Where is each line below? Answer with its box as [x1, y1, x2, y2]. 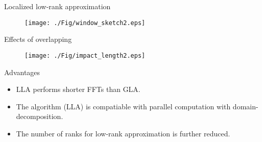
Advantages [4, 66, 40, 77]
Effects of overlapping [4, 34, 72, 44]
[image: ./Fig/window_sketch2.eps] [25, 19, 146, 27]
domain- [232, 101, 258, 111]
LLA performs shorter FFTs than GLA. [16, 84, 140, 94]
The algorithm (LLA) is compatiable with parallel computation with [16, 101, 231, 111]
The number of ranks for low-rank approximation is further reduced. [16, 128, 230, 138]
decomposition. [16, 111, 63, 122]
